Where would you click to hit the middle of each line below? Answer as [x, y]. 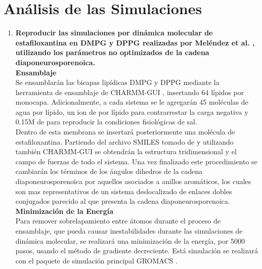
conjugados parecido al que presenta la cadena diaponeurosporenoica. [123, 201]
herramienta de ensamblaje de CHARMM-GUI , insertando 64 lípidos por [130, 92]
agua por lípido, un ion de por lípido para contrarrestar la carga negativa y [132, 111]
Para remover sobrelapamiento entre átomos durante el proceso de [118, 221]
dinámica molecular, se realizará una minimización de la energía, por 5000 [130, 240]
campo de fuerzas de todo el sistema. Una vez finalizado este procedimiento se [136, 161]
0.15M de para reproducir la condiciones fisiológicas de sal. [106, 122]
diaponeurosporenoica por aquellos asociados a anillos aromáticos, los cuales [133, 181]
